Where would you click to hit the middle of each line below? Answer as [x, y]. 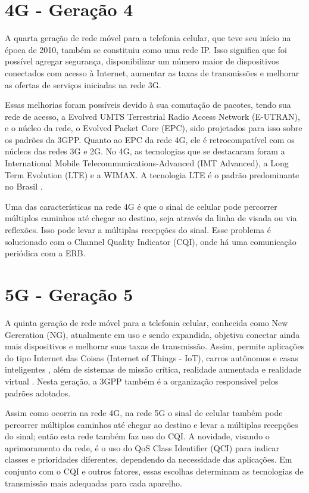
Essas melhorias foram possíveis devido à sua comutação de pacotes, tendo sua [148, 105]
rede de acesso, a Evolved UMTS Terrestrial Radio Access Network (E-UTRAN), [152, 116]
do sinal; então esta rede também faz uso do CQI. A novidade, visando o [137, 436]
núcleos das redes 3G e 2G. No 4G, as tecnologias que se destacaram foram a [145, 151]
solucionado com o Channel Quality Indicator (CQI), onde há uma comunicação [151, 241]
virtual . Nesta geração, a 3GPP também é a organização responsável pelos [142, 381]
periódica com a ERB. [45, 253]
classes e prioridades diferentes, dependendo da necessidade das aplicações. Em [149, 459]
